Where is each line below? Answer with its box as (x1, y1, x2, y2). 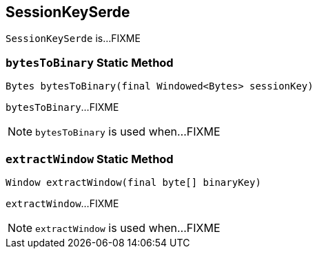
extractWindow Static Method (6, 151, 174, 166)
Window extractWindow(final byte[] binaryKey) (6, 176, 261, 188)
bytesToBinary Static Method (6, 55, 174, 70)
